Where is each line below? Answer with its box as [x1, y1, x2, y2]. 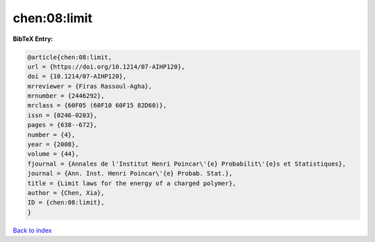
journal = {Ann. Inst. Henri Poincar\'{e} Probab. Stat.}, [27, 170, 233, 178]
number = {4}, [27, 130, 76, 139]
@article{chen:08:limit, [27, 53, 112, 61]
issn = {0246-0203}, [27, 111, 97, 119]
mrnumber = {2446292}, [27, 92, 105, 100]
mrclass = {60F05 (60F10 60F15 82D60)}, [27, 101, 167, 110]
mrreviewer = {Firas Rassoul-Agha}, [27, 82, 153, 90]
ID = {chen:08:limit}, [27, 198, 105, 207]
